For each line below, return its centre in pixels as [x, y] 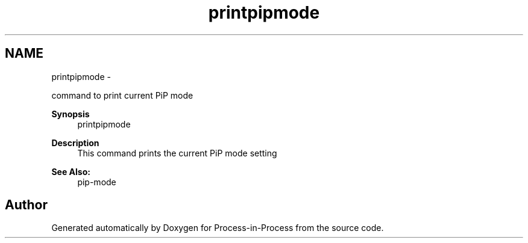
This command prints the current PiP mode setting [177, 153]
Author [26, 205]
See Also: [71, 171]
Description [75, 143]
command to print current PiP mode [122, 95]
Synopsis [71, 114]
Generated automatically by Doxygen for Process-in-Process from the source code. [218, 228]
